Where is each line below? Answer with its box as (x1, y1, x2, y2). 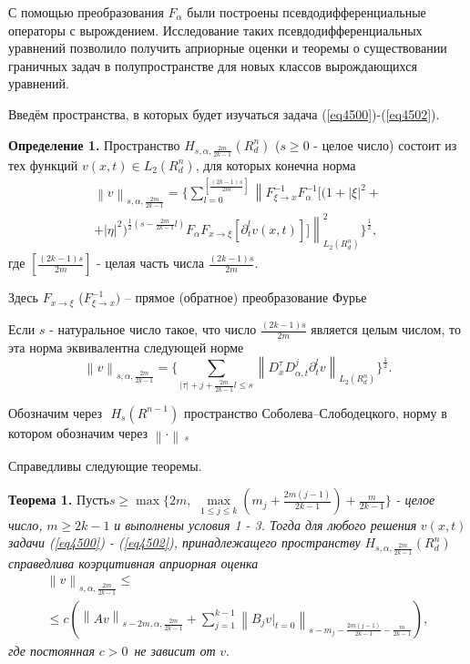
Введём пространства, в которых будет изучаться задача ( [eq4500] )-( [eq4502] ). (8, 104, 440, 123)
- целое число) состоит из (313, 135, 457, 154)
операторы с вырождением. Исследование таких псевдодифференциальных (8, 20, 423, 39)
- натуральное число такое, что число (49, 320, 257, 339)
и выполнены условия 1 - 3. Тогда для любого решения (114, 515, 417, 534)
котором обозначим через (8, 423, 148, 442)
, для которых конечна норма (195, 155, 356, 174)
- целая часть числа (97, 253, 204, 272)
